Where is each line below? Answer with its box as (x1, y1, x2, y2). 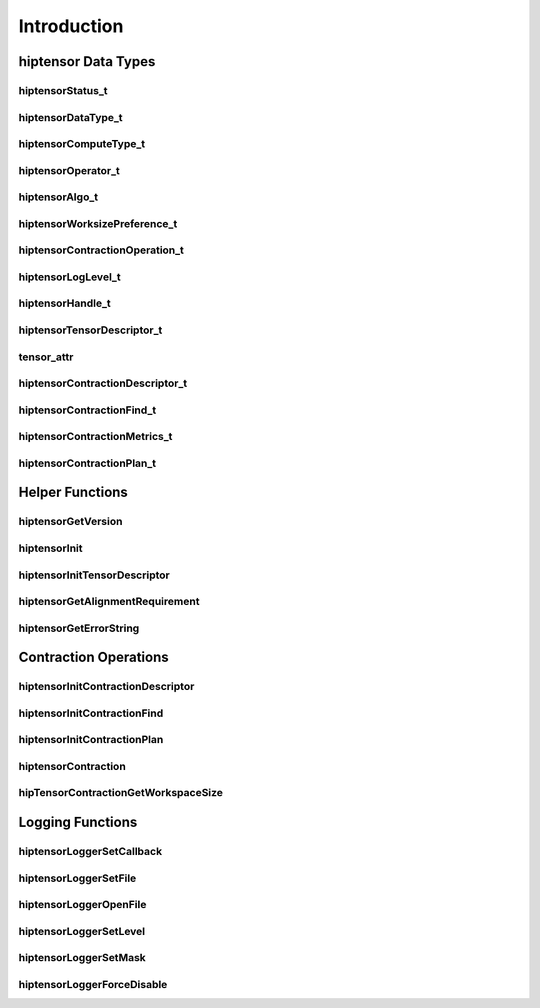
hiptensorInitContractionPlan (18, 733, 164, 747)
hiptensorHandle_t (18, 296, 111, 310)
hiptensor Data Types (18, 53, 156, 70)
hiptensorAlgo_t (18, 190, 99, 204)
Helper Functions (18, 484, 129, 501)
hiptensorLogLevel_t (18, 270, 121, 284)
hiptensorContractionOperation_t (18, 243, 185, 257)
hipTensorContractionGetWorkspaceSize (18, 786, 224, 800)
